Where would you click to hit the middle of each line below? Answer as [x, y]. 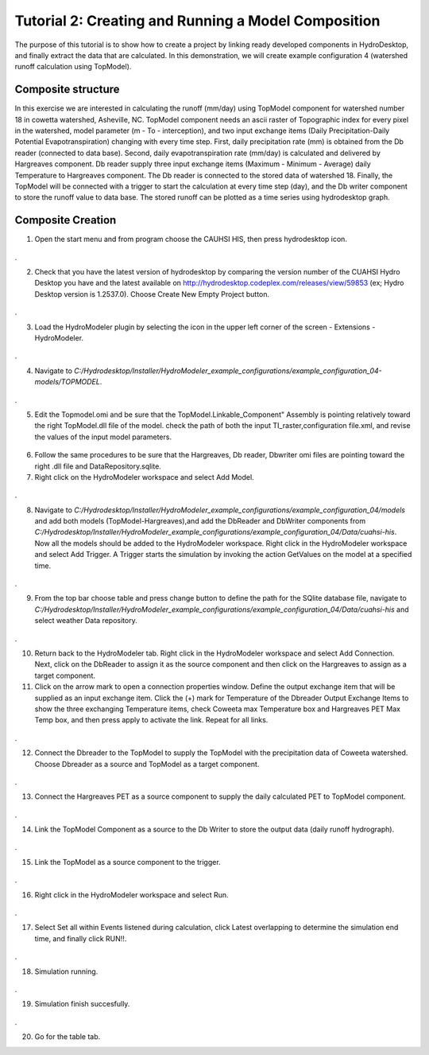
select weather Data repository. [86, 621]
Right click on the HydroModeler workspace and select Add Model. [144, 477]
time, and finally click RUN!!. [81, 938]
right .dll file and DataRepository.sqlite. [98, 466]
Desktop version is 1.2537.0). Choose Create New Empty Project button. [152, 294]
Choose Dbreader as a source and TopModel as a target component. [147, 764]
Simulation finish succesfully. [82, 1004]
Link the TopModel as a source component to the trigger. [128, 862]
